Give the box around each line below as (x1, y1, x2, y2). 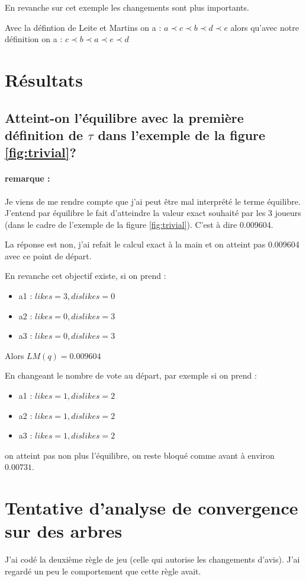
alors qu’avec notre (230, 21, 299, 33)
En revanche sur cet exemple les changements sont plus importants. (5, 1, 249, 13)
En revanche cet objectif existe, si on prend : (5, 269, 166, 282)
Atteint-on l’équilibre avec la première (5, 108, 244, 126)
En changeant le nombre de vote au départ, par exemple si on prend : (5, 369, 257, 382)
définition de (5, 125, 83, 144)
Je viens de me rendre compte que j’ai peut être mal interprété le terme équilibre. (5, 195, 301, 207)
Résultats (5, 67, 83, 91)
